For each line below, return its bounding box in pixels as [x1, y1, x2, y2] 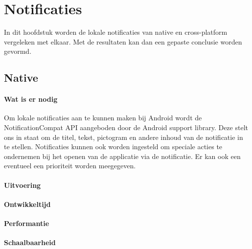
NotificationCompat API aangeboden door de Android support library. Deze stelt [4, 122, 248, 133]
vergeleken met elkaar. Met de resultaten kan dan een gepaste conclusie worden [4, 36, 242, 46]
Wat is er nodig [4, 94, 58, 104]
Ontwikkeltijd [4, 199, 51, 209]
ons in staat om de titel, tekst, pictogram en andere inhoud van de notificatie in [4, 132, 243, 142]
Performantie [4, 218, 49, 228]
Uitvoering [4, 180, 41, 190]
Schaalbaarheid [4, 237, 56, 248]
